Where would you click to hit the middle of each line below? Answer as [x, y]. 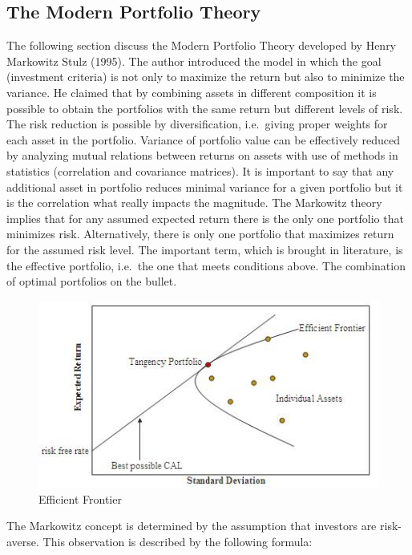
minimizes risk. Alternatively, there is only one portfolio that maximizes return [200, 234]
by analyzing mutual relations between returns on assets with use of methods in [202, 155]
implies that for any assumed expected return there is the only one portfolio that [205, 218]
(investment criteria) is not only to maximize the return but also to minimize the [206, 77]
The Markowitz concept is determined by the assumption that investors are [192, 526]
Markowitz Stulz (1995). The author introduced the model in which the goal [194, 61]
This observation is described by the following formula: [178, 541]
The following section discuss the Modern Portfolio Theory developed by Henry [202, 45]
